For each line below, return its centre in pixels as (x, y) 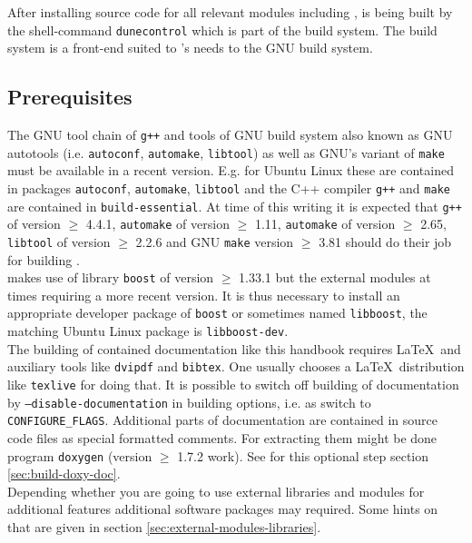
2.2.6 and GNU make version (215, 241)
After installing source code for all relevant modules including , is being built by (230, 12)
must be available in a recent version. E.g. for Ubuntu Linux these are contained (231, 170)
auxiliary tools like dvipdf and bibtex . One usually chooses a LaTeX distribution (236, 366)
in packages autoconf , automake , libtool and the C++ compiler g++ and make (229, 188)
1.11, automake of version (325, 224)
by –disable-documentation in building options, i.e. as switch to (189, 402)
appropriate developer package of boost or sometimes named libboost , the (217, 313)
